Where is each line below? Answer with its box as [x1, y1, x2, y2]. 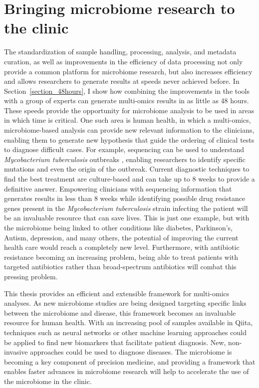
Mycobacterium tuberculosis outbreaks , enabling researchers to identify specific [4, 154, 246, 164]
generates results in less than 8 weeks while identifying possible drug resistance [4, 193, 246, 203]
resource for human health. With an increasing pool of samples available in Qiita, [4, 317, 253, 328]
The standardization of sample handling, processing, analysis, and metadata [4, 46, 237, 57]
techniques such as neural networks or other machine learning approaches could [4, 327, 247, 337]
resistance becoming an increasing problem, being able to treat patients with [4, 251, 239, 262]
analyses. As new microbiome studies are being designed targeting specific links [4, 298, 247, 308]
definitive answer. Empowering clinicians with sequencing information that [4, 183, 232, 194]
